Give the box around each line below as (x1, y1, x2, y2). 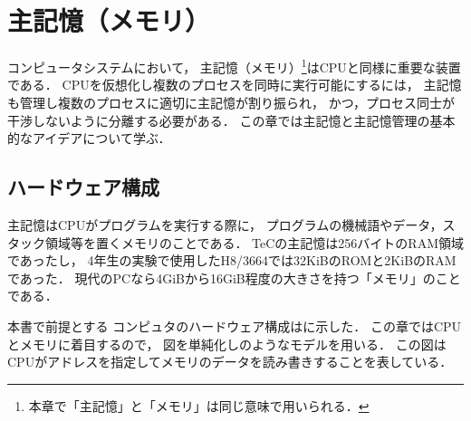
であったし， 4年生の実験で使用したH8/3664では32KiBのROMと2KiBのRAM (7, 251, 457, 270)
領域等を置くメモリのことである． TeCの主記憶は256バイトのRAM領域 (44, 233, 465, 252)
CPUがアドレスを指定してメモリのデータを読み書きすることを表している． (7, 352, 453, 371)
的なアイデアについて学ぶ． (7, 129, 171, 148)
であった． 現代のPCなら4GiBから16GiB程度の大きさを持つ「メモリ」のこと (7, 268, 461, 287)
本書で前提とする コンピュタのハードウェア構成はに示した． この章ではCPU (7, 316, 462, 335)
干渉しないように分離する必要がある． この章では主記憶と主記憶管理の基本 (7, 110, 456, 129)
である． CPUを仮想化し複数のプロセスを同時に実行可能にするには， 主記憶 (7, 75, 462, 94)
